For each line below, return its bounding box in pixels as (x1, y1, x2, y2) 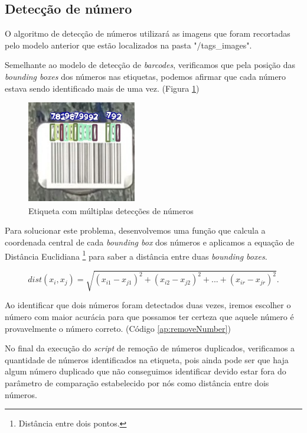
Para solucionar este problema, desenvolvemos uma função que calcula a (5, 224, 266, 237)
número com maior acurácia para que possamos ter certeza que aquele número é (5, 310, 294, 322)
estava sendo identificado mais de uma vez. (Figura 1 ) (5, 82, 200, 94)
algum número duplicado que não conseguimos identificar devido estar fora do (5, 365, 286, 377)
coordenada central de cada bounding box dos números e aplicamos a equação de (5, 235, 295, 248)
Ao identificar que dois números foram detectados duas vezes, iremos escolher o (5, 299, 291, 311)
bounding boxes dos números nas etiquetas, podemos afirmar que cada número (5, 70, 286, 82)
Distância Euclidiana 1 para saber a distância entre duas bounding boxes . (5, 248, 267, 262)
